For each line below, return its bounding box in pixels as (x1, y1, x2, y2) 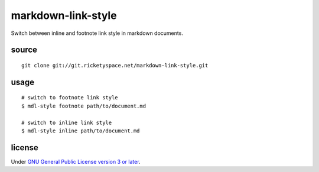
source (11, 45, 38, 55)
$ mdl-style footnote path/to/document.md (21, 102, 147, 109)
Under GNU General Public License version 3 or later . (11, 158, 141, 165)
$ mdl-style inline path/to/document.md (21, 127, 140, 134)
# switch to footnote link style (21, 95, 118, 101)
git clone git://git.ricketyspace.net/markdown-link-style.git (21, 62, 209, 69)
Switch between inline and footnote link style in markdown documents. (11, 30, 183, 37)
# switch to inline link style (21, 119, 112, 126)
